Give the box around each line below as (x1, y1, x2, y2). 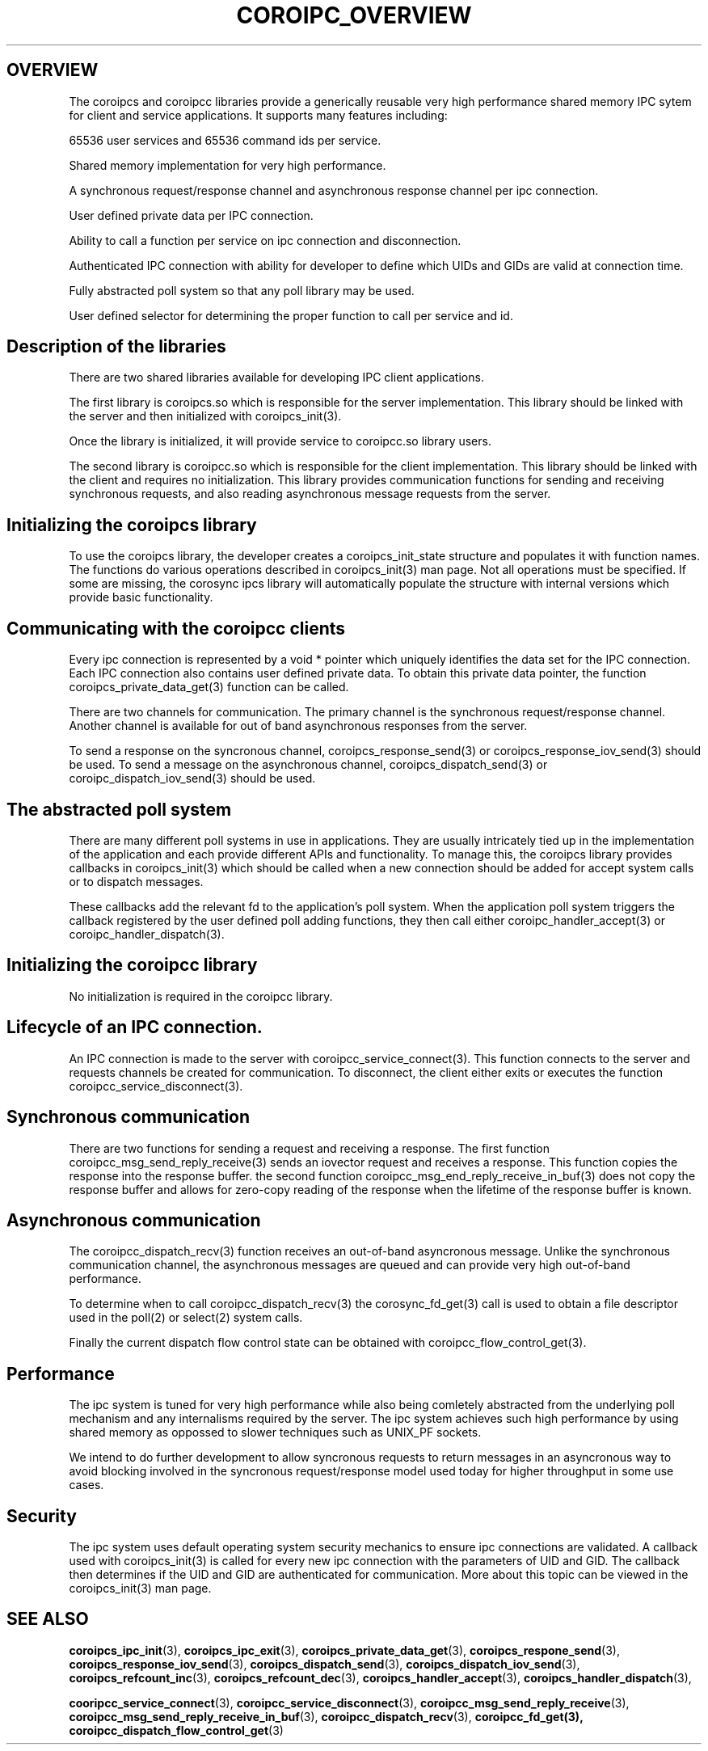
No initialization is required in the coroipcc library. (69, 989, 333, 1003)
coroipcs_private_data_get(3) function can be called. (69, 680, 349, 694)
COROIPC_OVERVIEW (236, 2, 472, 29)
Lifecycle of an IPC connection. (6, 1017, 263, 1038)
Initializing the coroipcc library (6, 955, 258, 976)
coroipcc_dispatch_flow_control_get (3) (69, 1723, 284, 1737)
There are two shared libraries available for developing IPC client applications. (69, 370, 484, 385)
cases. (69, 1478, 104, 1492)
